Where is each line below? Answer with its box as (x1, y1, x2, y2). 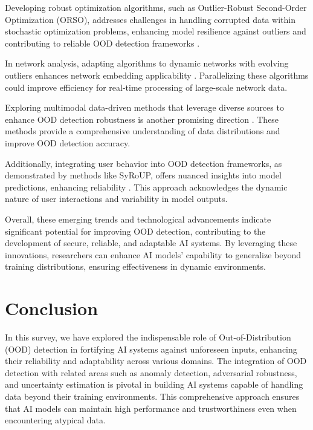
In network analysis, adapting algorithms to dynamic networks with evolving (5, 57, 289, 70)
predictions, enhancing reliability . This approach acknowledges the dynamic (5, 180, 288, 193)
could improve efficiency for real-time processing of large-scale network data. (5, 80, 288, 93)
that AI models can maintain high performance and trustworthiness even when (5, 402, 297, 414)
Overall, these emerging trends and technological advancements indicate (5, 212, 271, 225)
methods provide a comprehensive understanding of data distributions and (5, 125, 280, 137)
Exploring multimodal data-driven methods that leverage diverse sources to (5, 101, 284, 114)
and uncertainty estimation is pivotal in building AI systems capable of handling (5, 378, 303, 391)
